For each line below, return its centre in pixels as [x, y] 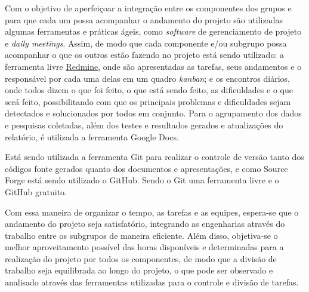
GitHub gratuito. [36, 191]
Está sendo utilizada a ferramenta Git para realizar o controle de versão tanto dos [154, 157]
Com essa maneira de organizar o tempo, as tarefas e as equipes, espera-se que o [152, 212]
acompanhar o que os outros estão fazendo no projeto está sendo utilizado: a [144, 55]
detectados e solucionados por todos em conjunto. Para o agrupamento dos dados [153, 113]
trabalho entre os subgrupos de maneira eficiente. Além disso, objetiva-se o [141, 235]
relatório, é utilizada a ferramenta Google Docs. [92, 136]
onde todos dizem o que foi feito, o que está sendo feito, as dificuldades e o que [149, 90]
